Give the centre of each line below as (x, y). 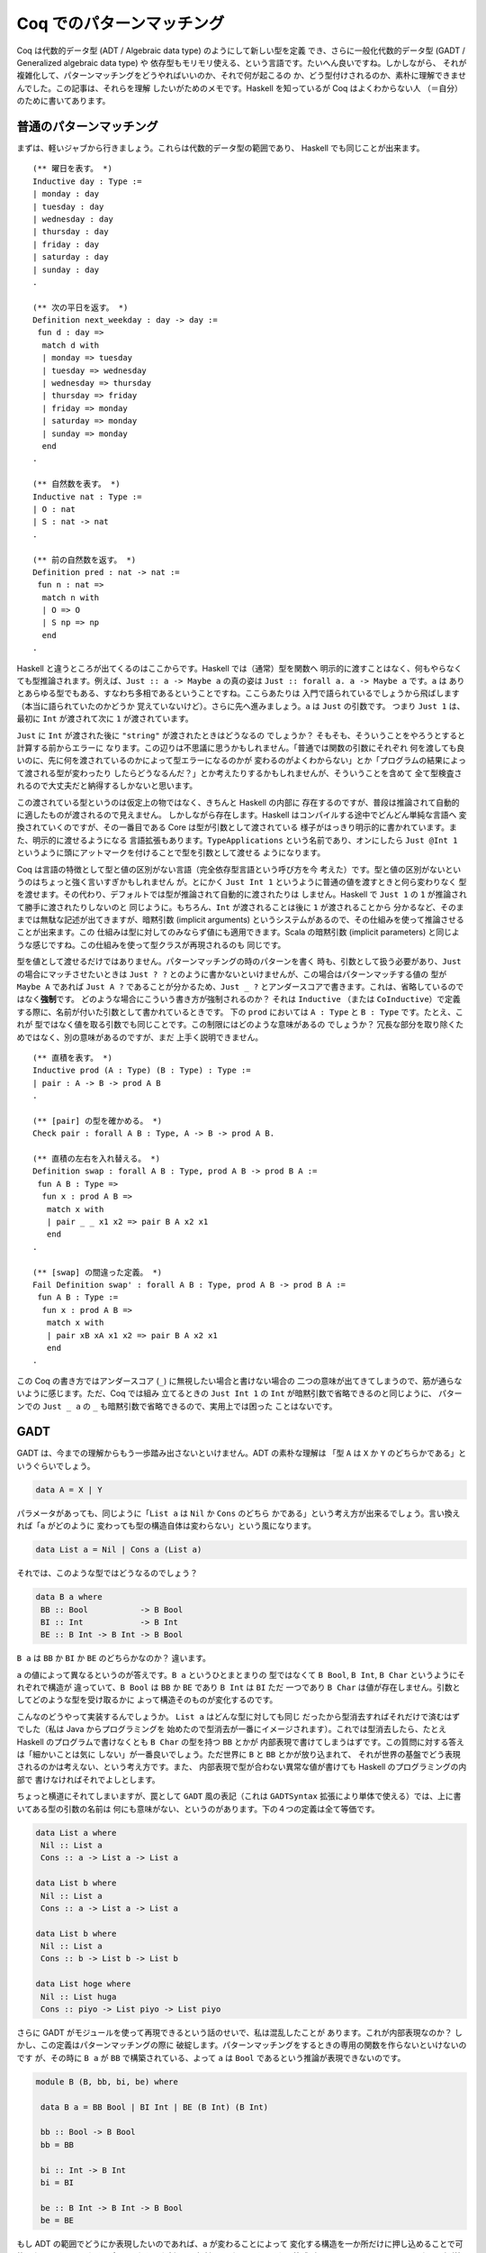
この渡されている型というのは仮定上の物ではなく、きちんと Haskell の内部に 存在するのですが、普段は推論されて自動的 (238, 802)
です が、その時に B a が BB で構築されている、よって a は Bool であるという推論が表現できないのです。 (211, 2057)
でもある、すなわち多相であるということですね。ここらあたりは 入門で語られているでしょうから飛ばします (261, 693)
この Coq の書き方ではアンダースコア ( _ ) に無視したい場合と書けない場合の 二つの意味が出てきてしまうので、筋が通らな (239, 1381)
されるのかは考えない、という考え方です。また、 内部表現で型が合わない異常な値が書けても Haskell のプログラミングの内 (242, 1767)
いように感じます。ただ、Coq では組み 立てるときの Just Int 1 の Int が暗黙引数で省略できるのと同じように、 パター (239, 1393)
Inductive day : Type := (87, 181)
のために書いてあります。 (63, 101)
